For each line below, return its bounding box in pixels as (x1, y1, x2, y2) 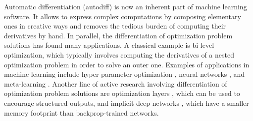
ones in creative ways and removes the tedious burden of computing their (4, 21, 226, 31)
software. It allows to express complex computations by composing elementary (4, 11, 241, 21)
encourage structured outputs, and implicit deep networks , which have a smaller (4, 97, 249, 108)
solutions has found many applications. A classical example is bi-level (4, 40, 214, 50)
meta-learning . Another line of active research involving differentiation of (4, 78, 227, 89)
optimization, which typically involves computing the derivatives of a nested (4, 49, 234, 60)
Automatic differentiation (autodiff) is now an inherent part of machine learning (4, 1, 247, 11)
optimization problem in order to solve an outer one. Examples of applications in (4, 59, 250, 69)
